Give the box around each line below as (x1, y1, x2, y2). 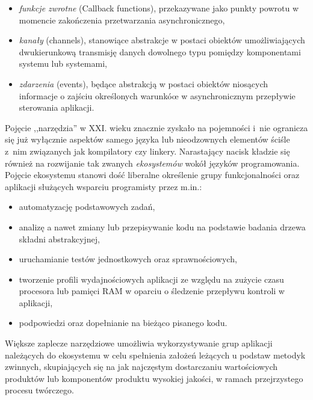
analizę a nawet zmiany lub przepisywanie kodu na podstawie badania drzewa (19, 220, 306, 233)
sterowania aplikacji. (19, 101, 95, 114)
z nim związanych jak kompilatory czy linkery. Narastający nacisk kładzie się (5, 144, 290, 157)
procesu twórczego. (5, 384, 74, 396)
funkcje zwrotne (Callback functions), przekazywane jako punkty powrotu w (19, 2, 299, 14)
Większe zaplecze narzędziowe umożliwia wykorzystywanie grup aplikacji (5, 337, 273, 349)
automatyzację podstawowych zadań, (19, 200, 155, 213)
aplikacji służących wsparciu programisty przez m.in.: (5, 180, 202, 192)
